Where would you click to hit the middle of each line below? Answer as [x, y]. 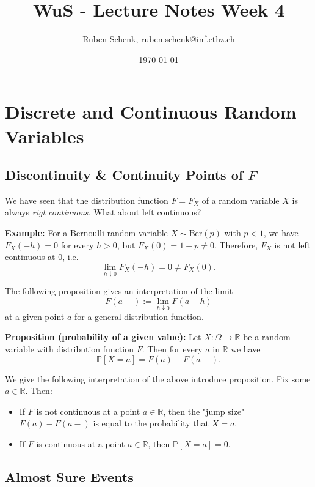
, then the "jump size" [204, 411]
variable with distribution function [69, 349]
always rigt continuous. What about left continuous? [103, 212]
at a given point [35, 316]
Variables [45, 136]
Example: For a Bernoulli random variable [86, 233]
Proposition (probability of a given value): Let [103, 337]
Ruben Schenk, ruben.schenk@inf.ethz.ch [159, 39]
